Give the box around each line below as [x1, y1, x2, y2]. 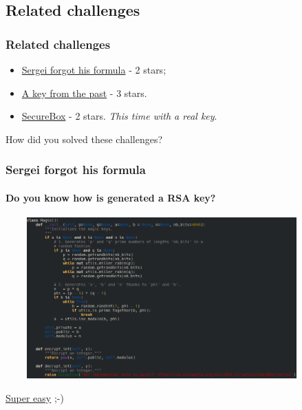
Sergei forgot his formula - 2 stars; [21, 63, 166, 76]
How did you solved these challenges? [6, 131, 163, 146]
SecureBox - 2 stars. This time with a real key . [21, 109, 217, 123]
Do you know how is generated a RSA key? [6, 190, 216, 204]
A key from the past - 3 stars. [21, 85, 147, 100]
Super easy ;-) [6, 390, 64, 404]
